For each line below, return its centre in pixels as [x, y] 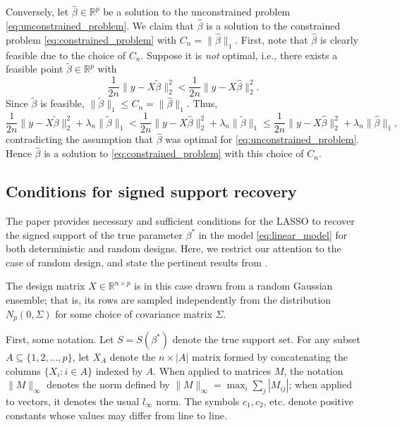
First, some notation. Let [60, 339]
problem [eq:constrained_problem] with [91, 39]
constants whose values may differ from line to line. [116, 415]
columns [23, 370]
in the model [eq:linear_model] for [273, 234]
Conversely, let [37, 12]
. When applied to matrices [212, 370]
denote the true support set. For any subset [266, 339]
